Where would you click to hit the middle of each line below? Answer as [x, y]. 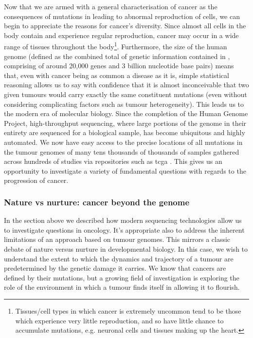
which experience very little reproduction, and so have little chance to [119, 320]
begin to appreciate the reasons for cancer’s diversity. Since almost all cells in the [125, 26]
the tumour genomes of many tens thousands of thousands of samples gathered [122, 151]
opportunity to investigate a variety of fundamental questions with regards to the [125, 170]
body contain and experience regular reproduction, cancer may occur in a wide [121, 35]
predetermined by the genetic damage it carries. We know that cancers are [115, 268]
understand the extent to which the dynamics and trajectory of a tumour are [119, 258]
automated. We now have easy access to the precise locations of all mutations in [123, 142]
